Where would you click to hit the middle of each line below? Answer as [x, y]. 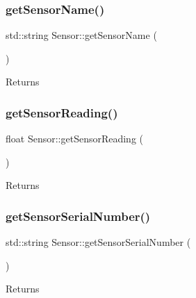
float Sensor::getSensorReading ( [75, 139]
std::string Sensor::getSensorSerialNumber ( [98, 242]
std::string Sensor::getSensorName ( [81, 35]
